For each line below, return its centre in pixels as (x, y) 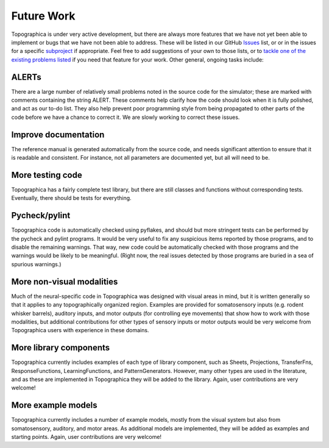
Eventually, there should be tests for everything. (71, 198)
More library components (61, 348)
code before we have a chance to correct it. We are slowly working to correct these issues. (126, 117)
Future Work (43, 16)
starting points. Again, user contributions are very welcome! (86, 437)
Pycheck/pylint (41, 215)
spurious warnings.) (36, 264)
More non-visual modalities (65, 281)
